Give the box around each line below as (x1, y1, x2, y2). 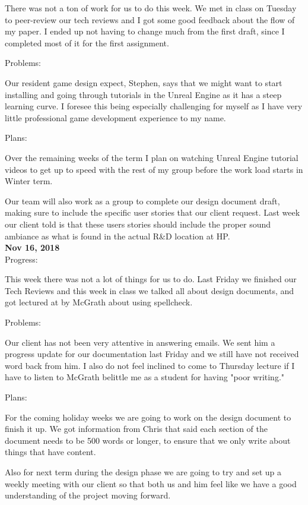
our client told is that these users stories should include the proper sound (5, 217, 271, 230)
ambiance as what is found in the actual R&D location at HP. (5, 229, 230, 242)
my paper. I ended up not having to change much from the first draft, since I (5, 25, 285, 37)
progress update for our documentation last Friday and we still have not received (5, 348, 299, 360)
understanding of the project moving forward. (5, 489, 171, 501)
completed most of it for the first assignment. (5, 36, 169, 49)
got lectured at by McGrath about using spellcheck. (5, 296, 193, 308)
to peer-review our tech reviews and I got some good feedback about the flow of (5, 13, 295, 26)
